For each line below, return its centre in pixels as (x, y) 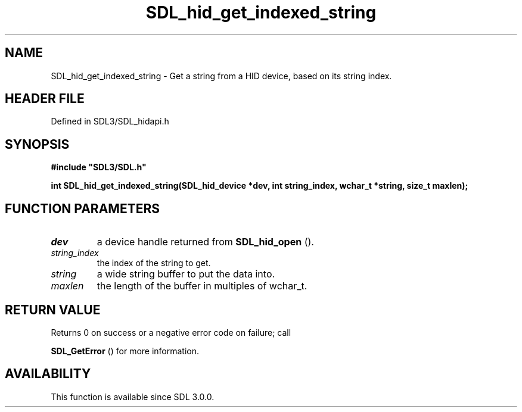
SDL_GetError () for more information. (125, 351)
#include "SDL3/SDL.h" (99, 167)
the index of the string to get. (154, 263)
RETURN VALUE (53, 310)
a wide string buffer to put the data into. (186, 274)
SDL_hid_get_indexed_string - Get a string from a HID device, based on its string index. (221, 76)
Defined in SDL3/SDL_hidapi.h (110, 121)
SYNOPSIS (37, 144)
